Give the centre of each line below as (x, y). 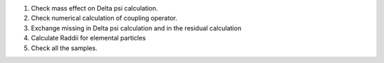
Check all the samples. (64, 48)
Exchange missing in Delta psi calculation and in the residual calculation (136, 28)
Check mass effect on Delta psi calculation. (95, 8)
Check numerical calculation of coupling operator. (104, 18)
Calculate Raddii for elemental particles (88, 38)
